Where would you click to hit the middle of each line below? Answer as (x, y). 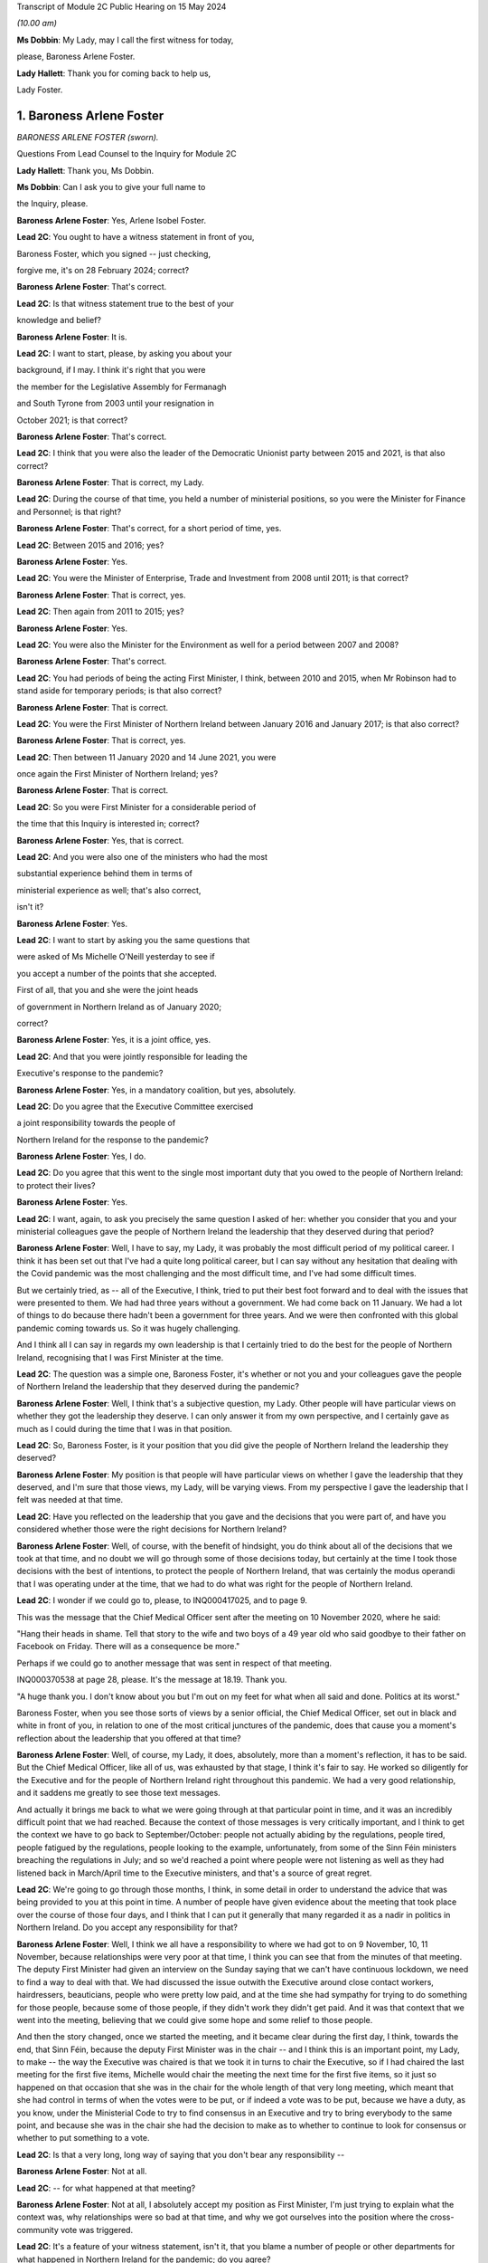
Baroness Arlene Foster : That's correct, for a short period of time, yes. (149, 529)
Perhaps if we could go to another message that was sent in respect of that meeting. (174, 1663)
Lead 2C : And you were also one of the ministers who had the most (142, 857)
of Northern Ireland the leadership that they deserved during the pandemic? (158, 1387)
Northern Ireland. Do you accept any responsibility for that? (127, 1927)
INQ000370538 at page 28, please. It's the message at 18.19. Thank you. (152, 1680)
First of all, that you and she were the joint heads (108, 990)
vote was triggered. (97, 2230)
